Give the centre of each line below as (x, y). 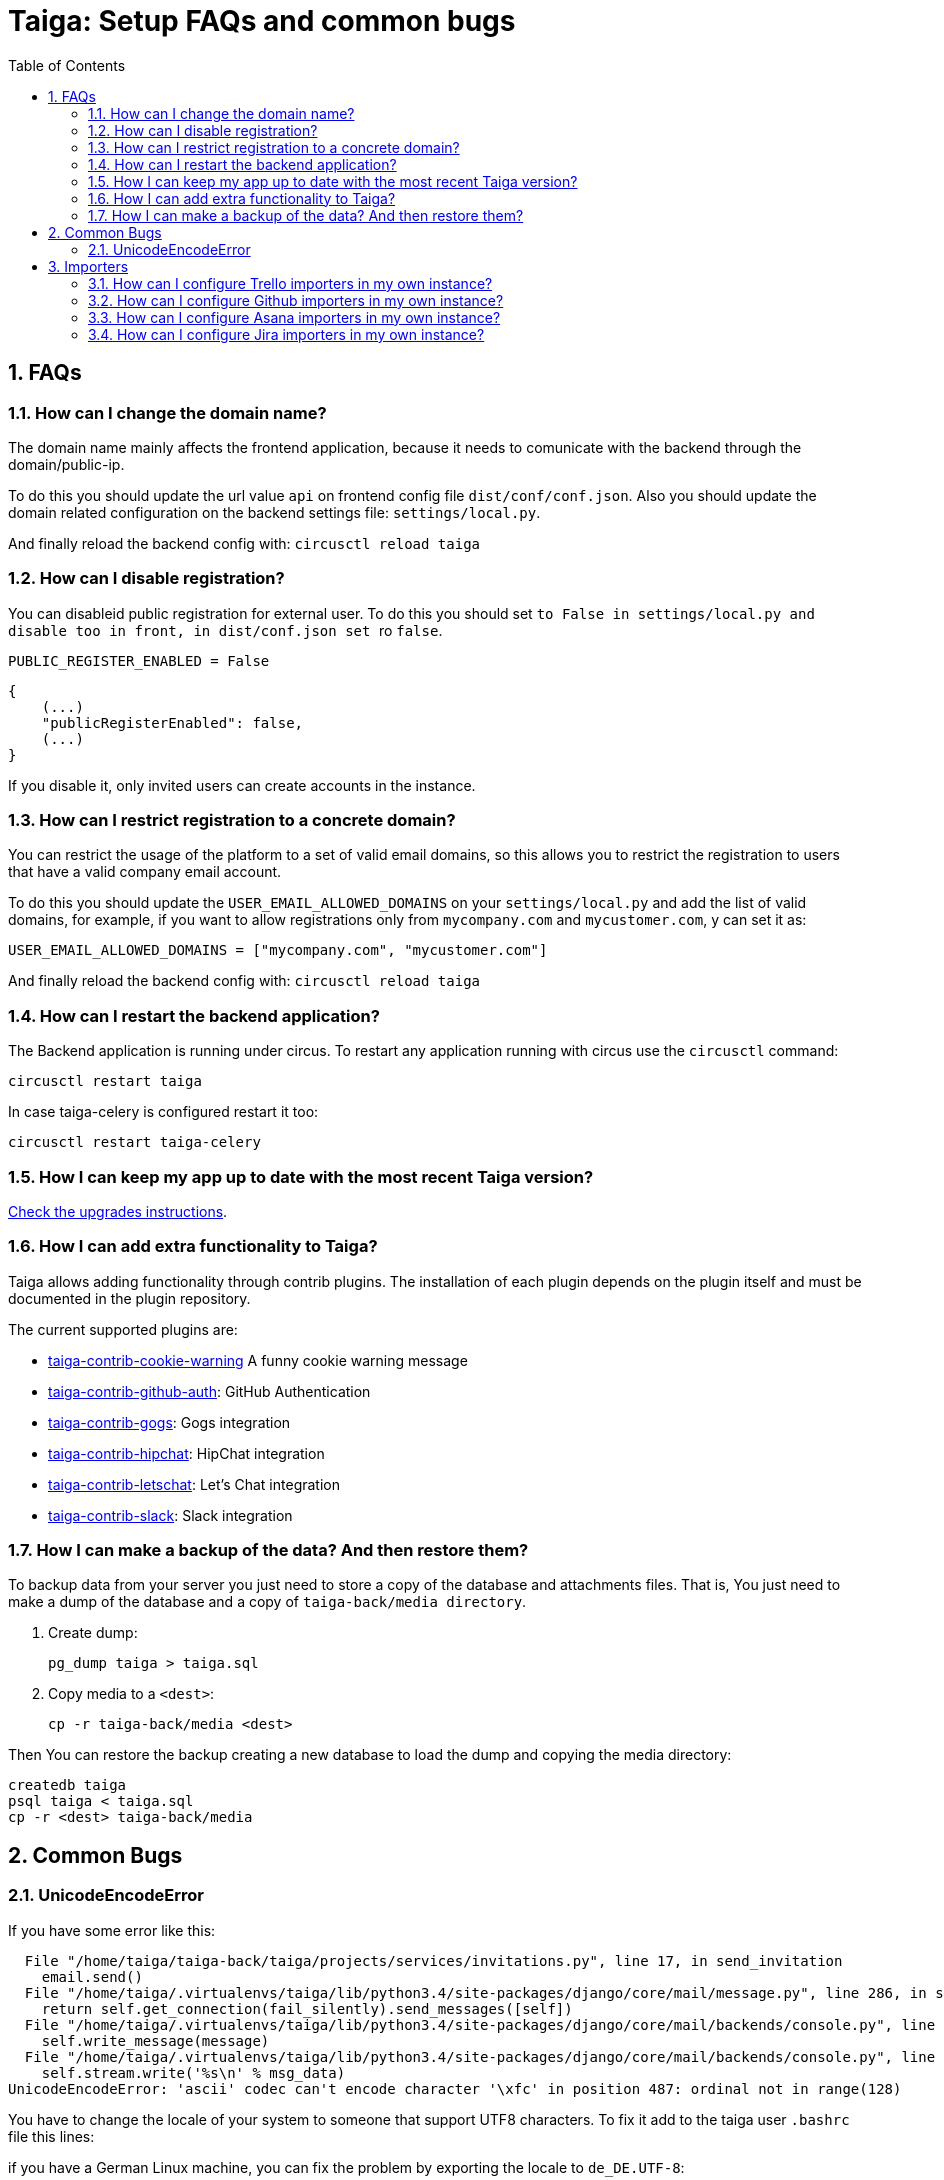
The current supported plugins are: (123, 1329)
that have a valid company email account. (145, 872)
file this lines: (51, 2136)
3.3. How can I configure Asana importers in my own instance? (294, 317)
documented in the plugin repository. (129, 1298)
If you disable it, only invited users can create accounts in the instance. (242, 785)
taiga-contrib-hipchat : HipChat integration (186, 1453)
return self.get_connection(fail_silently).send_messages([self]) (307, 2008)
